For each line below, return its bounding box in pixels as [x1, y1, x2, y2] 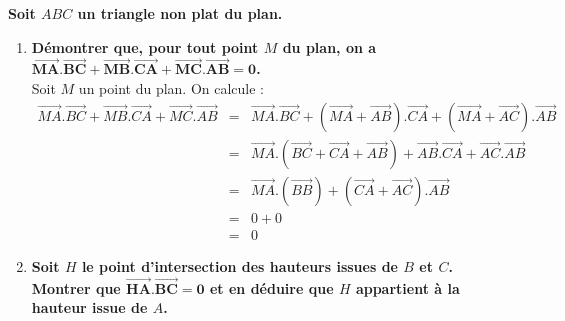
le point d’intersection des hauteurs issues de [81, 255, 398, 276]
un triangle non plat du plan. [77, 3, 283, 23]
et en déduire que [209, 277, 334, 298]
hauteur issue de [31, 297, 148, 318]
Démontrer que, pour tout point [31, 36, 259, 57]
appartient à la [355, 277, 460, 298]
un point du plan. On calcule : [78, 78, 264, 98]
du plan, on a [282, 36, 377, 57]
